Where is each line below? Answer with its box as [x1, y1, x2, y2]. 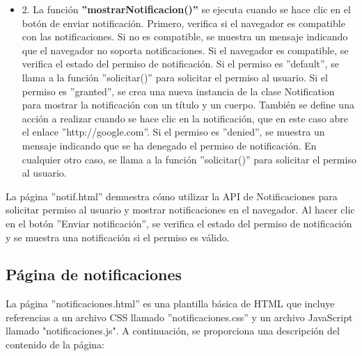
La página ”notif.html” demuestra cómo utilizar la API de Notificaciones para [6, 188, 338, 203]
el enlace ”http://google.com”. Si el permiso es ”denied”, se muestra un [22, 124, 325, 139]
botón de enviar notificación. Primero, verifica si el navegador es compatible [22, 15, 345, 30]
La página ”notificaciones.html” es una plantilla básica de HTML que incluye [6, 296, 335, 311]
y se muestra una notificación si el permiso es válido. [6, 229, 230, 244]
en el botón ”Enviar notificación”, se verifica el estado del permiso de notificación [6, 216, 352, 230]
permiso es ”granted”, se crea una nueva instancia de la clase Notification [22, 83, 335, 98]
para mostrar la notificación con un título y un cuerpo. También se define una [22, 97, 354, 112]
